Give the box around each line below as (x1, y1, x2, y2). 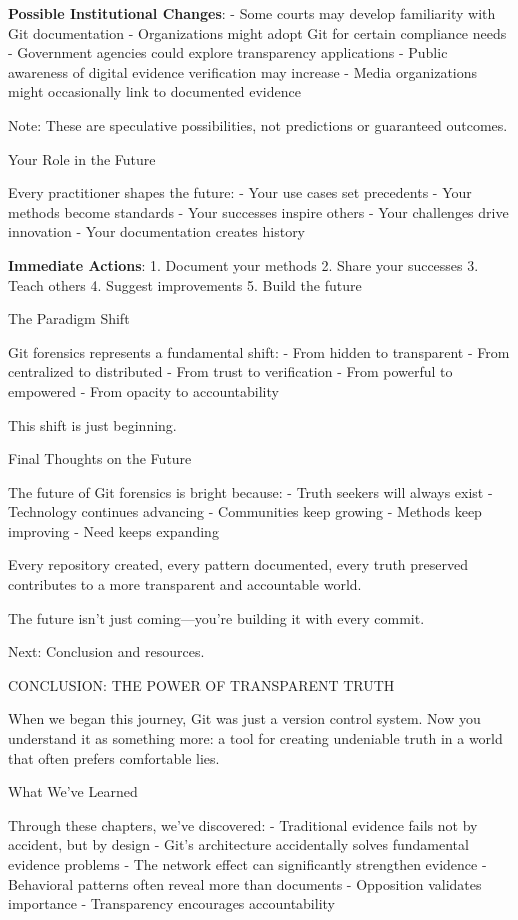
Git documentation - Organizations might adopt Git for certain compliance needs (8, 22, 507, 43)
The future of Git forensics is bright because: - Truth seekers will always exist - (8, 481, 493, 502)
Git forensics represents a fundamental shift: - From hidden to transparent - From (8, 341, 510, 362)
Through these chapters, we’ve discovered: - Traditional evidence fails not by (8, 814, 478, 835)
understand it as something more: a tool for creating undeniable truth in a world (8, 728, 503, 749)
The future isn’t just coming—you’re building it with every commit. (8, 607, 425, 628)
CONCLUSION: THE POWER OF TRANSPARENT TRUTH (8, 674, 395, 695)
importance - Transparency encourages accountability (8, 893, 335, 914)
